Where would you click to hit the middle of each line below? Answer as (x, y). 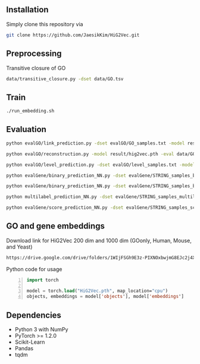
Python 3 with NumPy (41, 329)
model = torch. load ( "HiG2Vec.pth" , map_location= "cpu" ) (97, 291)
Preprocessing (34, 54)
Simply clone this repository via (45, 24)
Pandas (24, 348)
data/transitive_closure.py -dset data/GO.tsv (65, 79)
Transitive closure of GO (36, 68)
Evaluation (26, 129)
